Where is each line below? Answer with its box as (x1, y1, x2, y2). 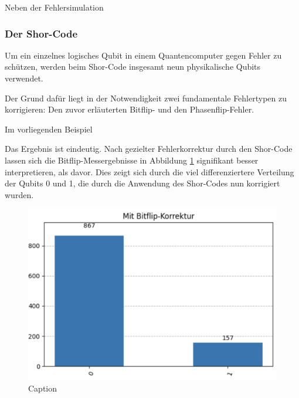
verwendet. (5, 72, 43, 84)
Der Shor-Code (5, 26, 78, 40)
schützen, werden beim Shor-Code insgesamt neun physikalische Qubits (5, 60, 261, 73)
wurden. (5, 188, 34, 200)
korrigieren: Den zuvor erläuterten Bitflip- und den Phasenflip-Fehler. (5, 103, 254, 115)
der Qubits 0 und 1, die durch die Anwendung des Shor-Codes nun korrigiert (5, 177, 280, 189)
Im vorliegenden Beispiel (5, 123, 93, 135)
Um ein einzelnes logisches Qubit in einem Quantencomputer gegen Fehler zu (5, 49, 282, 61)
